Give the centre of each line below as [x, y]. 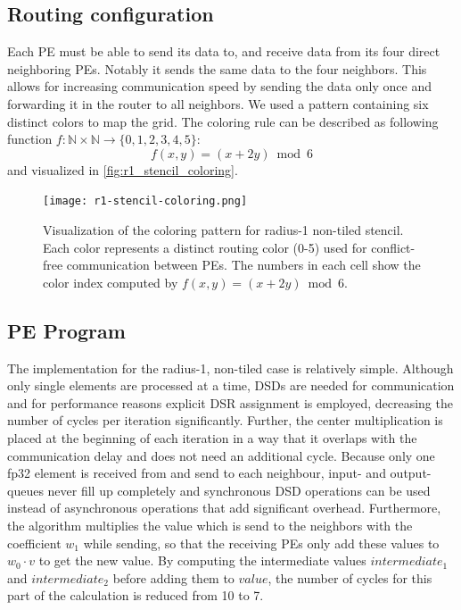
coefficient [34, 543]
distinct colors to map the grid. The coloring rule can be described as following [223, 121]
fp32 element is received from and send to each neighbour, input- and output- [219, 473]
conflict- [393, 247]
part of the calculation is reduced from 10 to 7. [136, 595]
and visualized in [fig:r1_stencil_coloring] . [123, 169]
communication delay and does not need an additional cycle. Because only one [221, 455]
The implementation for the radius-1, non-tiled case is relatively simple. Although [230, 368]
